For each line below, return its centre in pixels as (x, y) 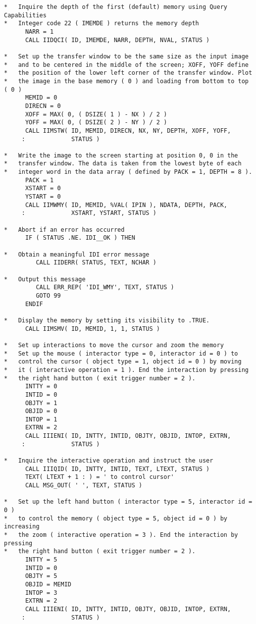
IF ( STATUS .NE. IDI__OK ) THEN (80, 238)
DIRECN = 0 (43, 106)
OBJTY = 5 (41, 576)
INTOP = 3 (41, 593)
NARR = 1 (39, 31)
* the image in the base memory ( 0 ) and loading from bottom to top (126, 81)
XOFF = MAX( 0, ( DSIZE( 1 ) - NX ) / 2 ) (96, 114)
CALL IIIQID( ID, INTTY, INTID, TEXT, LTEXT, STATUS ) (117, 469)
